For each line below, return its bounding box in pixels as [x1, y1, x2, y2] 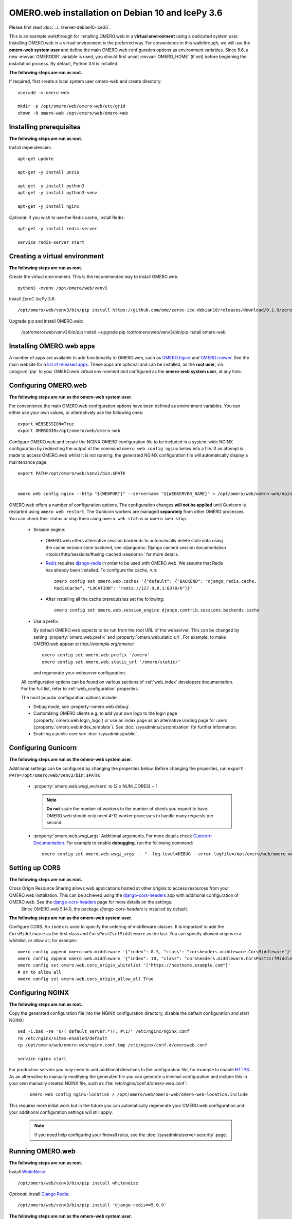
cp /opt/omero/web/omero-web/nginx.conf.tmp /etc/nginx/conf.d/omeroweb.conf [18, 1042, 208, 1048]
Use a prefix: [33, 618, 59, 624]
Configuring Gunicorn [9, 744, 77, 752]
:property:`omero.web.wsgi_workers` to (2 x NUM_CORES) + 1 [33, 783, 158, 789]
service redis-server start [18, 239, 85, 245]
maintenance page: [9, 459, 48, 465]
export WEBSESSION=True [18, 421, 74, 427]
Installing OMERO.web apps [9, 342, 95, 350]
